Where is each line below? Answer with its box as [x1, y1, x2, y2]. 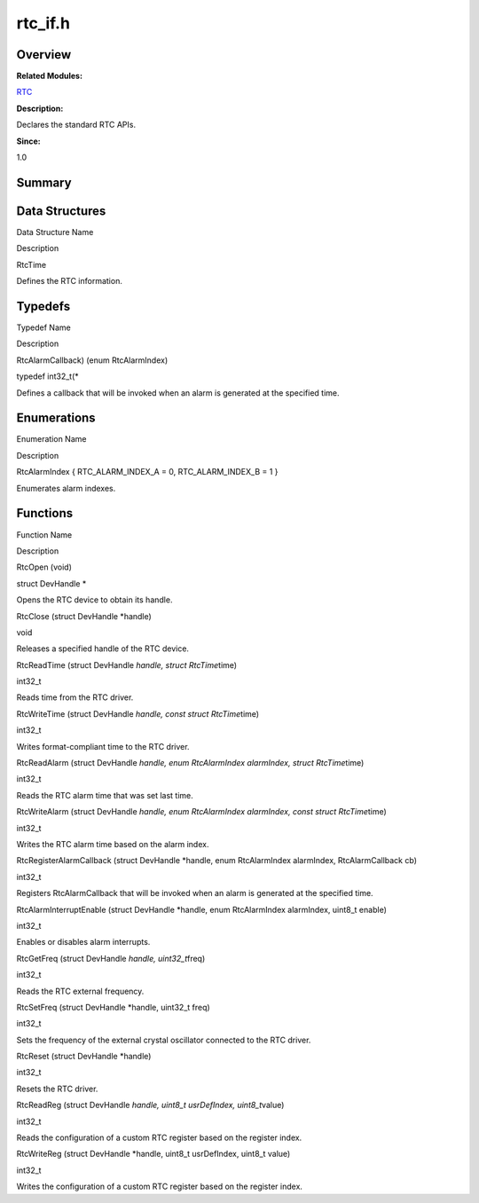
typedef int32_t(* [16, 371, 79, 381]
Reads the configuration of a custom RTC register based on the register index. [16, 1132, 302, 1144]
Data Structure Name [16, 226, 94, 237]
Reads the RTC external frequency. [16, 986, 145, 996]
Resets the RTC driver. [16, 1083, 98, 1094]
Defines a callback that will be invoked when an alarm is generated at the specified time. [16, 387, 340, 398]
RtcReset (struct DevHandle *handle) [16, 1051, 152, 1062]
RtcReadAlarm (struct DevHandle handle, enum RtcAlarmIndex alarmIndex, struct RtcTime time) [16, 758, 365, 768]
